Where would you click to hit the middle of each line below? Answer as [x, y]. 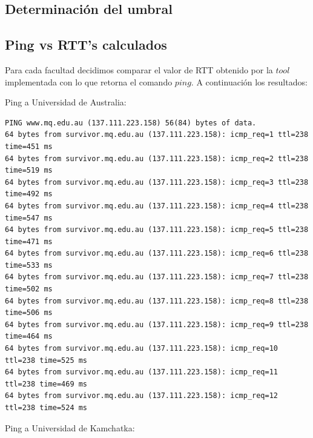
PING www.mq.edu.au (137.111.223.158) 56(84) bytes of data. [131, 123]
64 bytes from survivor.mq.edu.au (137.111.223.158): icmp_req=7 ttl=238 [157, 277]
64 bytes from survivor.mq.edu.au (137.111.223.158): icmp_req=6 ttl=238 [157, 254]
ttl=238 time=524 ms [46, 408]
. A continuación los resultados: [249, 81]
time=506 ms [29, 313]
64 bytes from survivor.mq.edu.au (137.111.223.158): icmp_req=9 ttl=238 [157, 324]
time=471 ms [29, 241]
